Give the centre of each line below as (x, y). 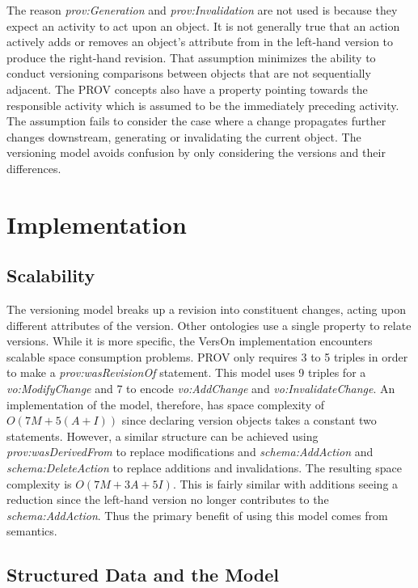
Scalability (51, 275)
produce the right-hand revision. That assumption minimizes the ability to (191, 57)
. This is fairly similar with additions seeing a (285, 483)
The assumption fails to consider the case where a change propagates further (196, 121)
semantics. (32, 531)
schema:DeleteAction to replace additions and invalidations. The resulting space (204, 468)
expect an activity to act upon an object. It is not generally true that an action (203, 25)
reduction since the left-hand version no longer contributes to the (168, 499)
